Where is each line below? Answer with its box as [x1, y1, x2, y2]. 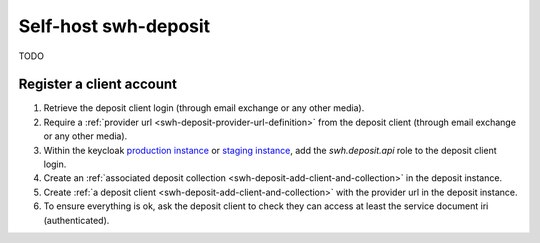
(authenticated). [43, 214, 110, 226]
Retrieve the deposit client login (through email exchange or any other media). [43, 102, 365, 114]
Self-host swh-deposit [18, 15, 211, 37]
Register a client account [18, 76, 178, 93]
